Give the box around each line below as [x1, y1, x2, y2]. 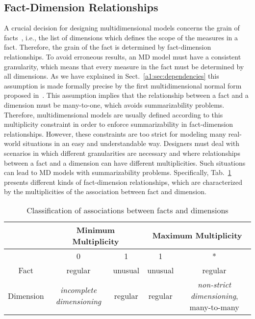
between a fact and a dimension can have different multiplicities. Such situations [4, 157, 246, 168]
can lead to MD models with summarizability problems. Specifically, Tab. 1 [4, 167, 231, 177]
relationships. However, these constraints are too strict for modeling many [4, 128, 226, 139]
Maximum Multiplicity [152, 230, 242, 241]
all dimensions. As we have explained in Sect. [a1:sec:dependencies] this [4, 71, 219, 81]
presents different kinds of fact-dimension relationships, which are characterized [4, 176, 243, 187]
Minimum [76, 224, 115, 235]
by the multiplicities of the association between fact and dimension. [4, 186, 206, 197]
